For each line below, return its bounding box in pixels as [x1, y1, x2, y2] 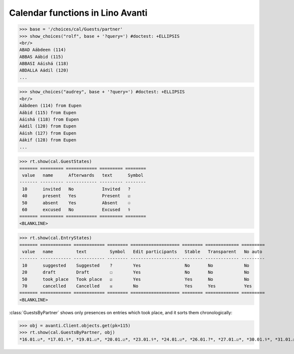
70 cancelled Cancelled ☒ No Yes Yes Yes [22, 283, 252, 289]
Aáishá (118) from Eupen [19, 117, 79, 122]
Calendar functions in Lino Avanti [9, 7, 148, 18]
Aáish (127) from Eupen [19, 130, 77, 136]
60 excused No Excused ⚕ [22, 207, 131, 212]
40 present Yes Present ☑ [22, 193, 131, 199]
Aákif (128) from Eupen [19, 137, 77, 143]
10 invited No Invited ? [22, 186, 131, 191]
